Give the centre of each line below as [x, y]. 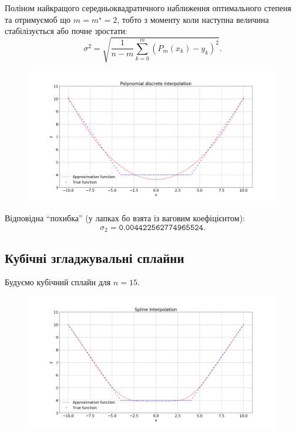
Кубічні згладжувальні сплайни [95, 257]
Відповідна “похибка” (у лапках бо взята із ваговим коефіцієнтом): [125, 218]
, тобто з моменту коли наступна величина [193, 19]
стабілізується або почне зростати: [66, 31]
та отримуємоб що [38, 19]
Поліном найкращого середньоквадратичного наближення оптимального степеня [148, 8]
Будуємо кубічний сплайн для [58, 282]
